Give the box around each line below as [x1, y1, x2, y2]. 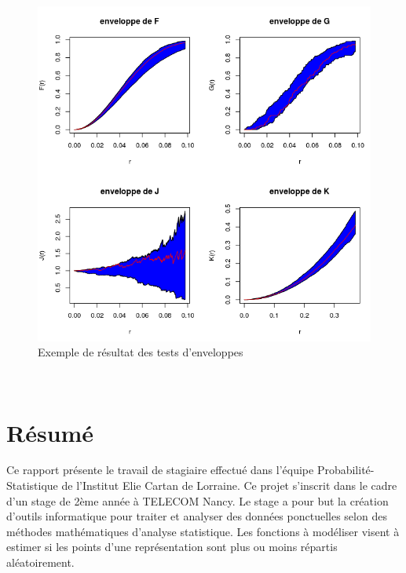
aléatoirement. [6, 554, 75, 571]
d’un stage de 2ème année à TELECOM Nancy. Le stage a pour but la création [6, 492, 389, 509]
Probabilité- [316, 462, 375, 478]
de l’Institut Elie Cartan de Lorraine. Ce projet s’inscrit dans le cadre [61, 477, 397, 494]
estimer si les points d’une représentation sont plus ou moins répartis [6, 538, 338, 555]
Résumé [6, 416, 94, 448]
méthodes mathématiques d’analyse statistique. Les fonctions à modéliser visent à [6, 523, 400, 539]
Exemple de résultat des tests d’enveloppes [38, 344, 243, 360]
